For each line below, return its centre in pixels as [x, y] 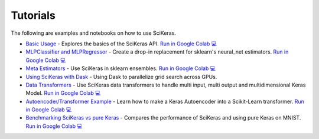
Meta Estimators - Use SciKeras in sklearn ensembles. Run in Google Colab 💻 [121, 68]
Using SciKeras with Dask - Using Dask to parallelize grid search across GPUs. [121, 77]
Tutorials [33, 15]
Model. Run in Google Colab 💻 [63, 93]
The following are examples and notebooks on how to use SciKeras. [94, 33]
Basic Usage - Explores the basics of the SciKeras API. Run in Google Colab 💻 [121, 44]
